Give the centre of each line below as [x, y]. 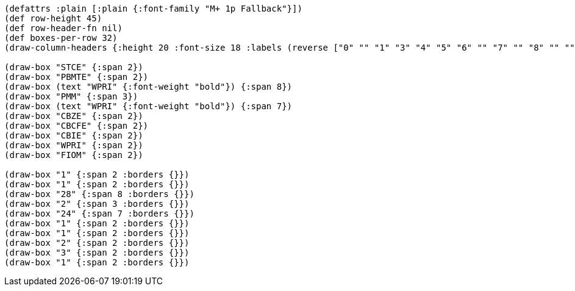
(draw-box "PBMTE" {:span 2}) [77, 77]
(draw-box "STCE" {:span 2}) [74, 67]
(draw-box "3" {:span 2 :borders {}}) [97, 253]
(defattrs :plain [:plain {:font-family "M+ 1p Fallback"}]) [153, 9]
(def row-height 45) [53, 18]
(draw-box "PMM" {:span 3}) [71, 96]
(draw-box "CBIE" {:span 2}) [74, 135]
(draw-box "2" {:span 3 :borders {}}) [97, 204]
